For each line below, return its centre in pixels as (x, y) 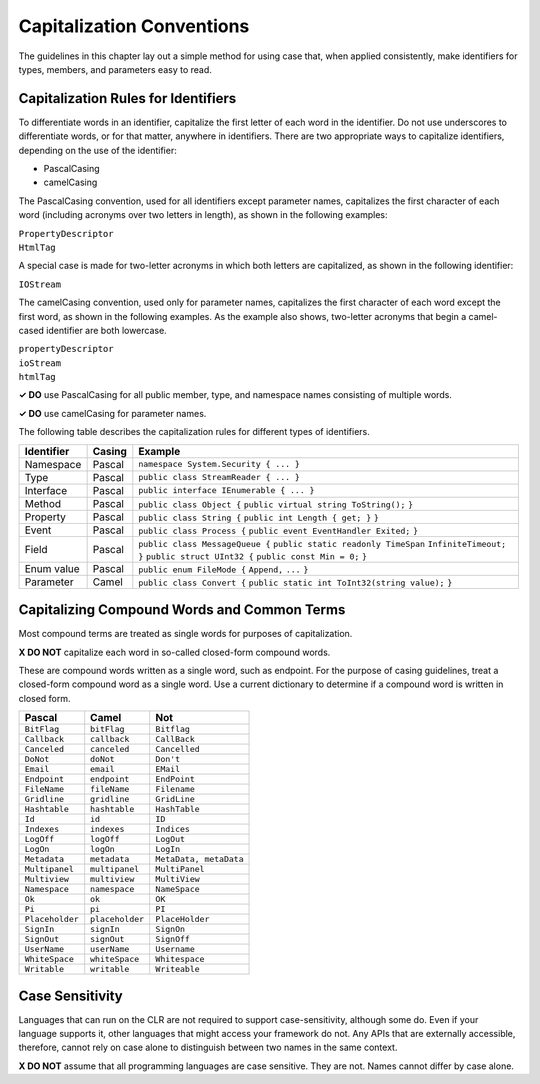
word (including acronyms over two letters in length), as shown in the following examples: (203, 215)
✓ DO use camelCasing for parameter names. (112, 413)
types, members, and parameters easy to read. (115, 69)
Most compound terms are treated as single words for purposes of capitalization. (185, 634)
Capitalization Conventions (134, 26)
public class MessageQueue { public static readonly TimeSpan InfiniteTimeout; (322, 543)
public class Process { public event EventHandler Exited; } (278, 530)
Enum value (52, 568)
